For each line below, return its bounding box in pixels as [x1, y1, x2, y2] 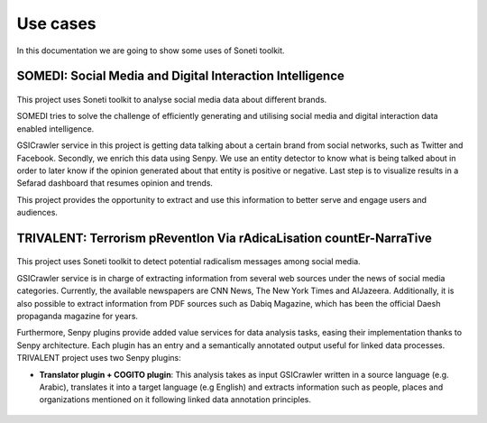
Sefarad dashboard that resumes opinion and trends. [16, 178, 214, 189]
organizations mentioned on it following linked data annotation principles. [39, 394, 311, 405]
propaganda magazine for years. [16, 311, 139, 322]
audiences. [16, 207, 59, 218]
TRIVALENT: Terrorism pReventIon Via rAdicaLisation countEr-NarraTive [16, 230, 432, 245]
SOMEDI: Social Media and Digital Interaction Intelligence [16, 69, 345, 84]
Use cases [16, 14, 96, 33]
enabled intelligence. [16, 123, 95, 134]
